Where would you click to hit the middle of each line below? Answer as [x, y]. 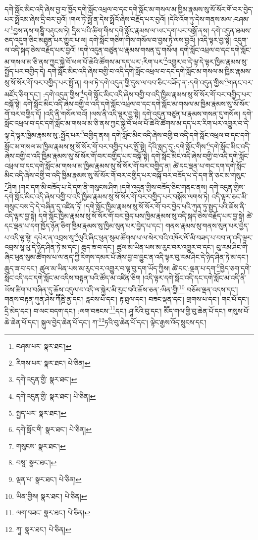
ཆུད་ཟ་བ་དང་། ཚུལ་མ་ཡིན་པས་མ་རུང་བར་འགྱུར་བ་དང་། [148, 246]
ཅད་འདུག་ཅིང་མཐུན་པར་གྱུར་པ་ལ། [46, 40]
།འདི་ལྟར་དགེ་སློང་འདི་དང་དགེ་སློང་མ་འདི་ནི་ [195, 278]
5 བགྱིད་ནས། [95, 134]
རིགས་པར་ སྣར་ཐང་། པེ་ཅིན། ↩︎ [53, 362]
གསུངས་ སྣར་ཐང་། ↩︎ [41, 446]
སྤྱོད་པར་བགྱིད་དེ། [25, 71]
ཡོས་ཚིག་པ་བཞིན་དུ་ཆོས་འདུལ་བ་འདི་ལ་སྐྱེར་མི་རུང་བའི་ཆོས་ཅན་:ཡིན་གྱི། [92, 289]
